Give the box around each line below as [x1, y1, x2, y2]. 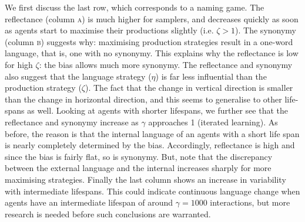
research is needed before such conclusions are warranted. [5, 207, 211, 220]
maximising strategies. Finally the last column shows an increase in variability [5, 173, 286, 185]
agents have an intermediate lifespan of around [5, 196, 173, 209]
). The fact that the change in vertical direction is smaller [85, 81, 293, 94]
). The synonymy [235, 24, 297, 36]
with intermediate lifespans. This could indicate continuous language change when [5, 185, 300, 197]
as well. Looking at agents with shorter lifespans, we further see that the [27, 104, 288, 117]
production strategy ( [5, 81, 82, 94]
